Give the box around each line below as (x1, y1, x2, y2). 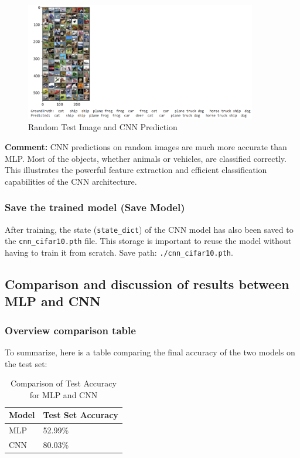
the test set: (5, 357, 47, 369)
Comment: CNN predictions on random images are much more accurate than (5, 141, 287, 153)
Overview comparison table (5, 323, 136, 337)
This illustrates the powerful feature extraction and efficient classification (5, 164, 267, 176)
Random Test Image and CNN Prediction (28, 121, 178, 133)
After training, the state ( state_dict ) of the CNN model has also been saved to (5, 223, 294, 235)
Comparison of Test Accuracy (10, 377, 117, 389)
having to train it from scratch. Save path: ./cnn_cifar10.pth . (5, 246, 233, 258)
